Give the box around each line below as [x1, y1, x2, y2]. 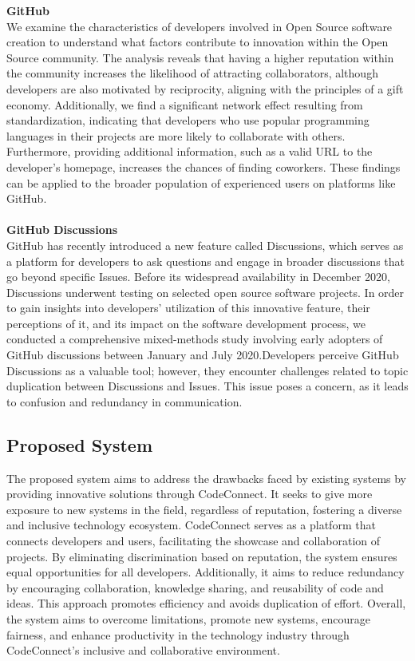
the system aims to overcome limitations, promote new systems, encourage [6, 610, 370, 627]
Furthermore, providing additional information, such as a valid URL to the [6, 143, 373, 160]
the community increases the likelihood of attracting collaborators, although [6, 65, 378, 81]
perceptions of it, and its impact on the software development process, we [6, 315, 366, 331]
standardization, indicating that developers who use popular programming [6, 112, 370, 129]
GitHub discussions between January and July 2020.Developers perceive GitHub [6, 346, 399, 363]
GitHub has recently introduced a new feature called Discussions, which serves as [6, 236, 404, 253]
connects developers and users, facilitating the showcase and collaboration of [6, 532, 381, 549]
